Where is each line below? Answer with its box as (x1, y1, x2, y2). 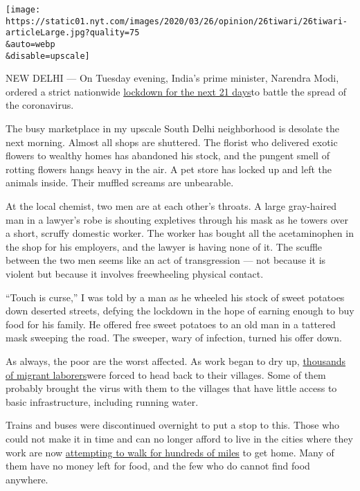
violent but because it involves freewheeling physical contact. (6, 267, 264, 280)
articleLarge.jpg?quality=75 (6, 28, 140, 38)
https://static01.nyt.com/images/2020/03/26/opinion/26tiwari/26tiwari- (6, 16, 348, 26)
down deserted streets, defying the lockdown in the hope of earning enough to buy (6, 303, 354, 318)
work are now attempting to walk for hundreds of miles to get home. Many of (6, 445, 334, 459)
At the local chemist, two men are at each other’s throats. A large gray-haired (6, 199, 336, 213)
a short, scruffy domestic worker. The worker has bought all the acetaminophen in (6, 226, 354, 240)
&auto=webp (6, 39, 55, 49)
